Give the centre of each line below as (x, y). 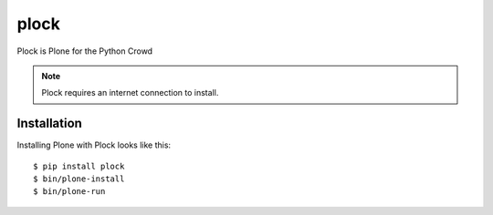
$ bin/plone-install (79, 179)
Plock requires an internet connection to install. (130, 93)
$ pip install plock (79, 166)
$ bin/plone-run (69, 192)
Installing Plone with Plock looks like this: (94, 145)
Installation (49, 123)
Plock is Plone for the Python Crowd (85, 51)
